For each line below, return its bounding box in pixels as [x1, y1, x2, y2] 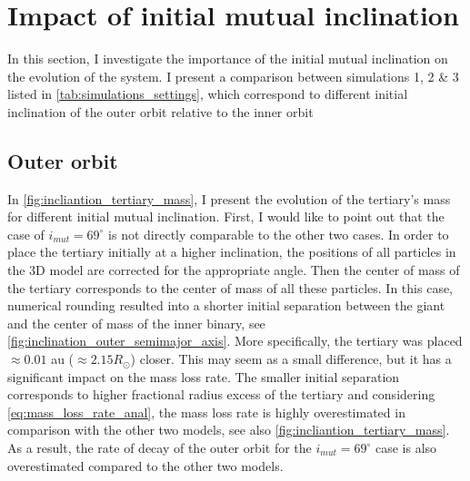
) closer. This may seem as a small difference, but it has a [130, 349, 452, 368]
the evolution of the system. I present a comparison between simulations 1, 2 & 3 [7, 66, 459, 85]
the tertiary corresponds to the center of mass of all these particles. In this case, [7, 278, 454, 297]
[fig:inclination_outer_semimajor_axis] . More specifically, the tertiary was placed [7, 331, 463, 350]
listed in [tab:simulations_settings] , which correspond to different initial [7, 84, 408, 103]
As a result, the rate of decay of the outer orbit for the [7, 438, 312, 457]
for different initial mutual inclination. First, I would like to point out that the [7, 207, 445, 226]
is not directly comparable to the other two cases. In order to [108, 224, 449, 243]
